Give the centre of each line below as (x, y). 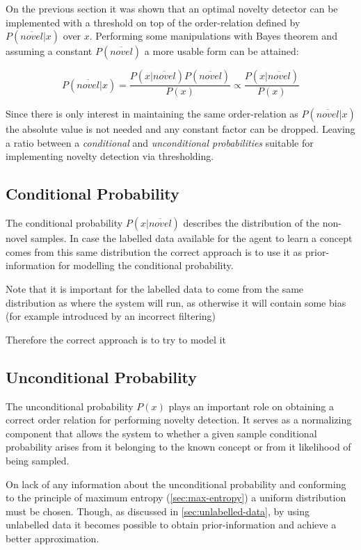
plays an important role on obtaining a (251, 406)
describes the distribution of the (251, 223)
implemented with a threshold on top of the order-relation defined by (153, 22)
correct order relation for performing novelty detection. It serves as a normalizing (179, 420)
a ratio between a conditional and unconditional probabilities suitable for (160, 142)
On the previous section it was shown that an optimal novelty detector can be (172, 8)
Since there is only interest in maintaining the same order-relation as (152, 114)
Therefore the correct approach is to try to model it (116, 339)
